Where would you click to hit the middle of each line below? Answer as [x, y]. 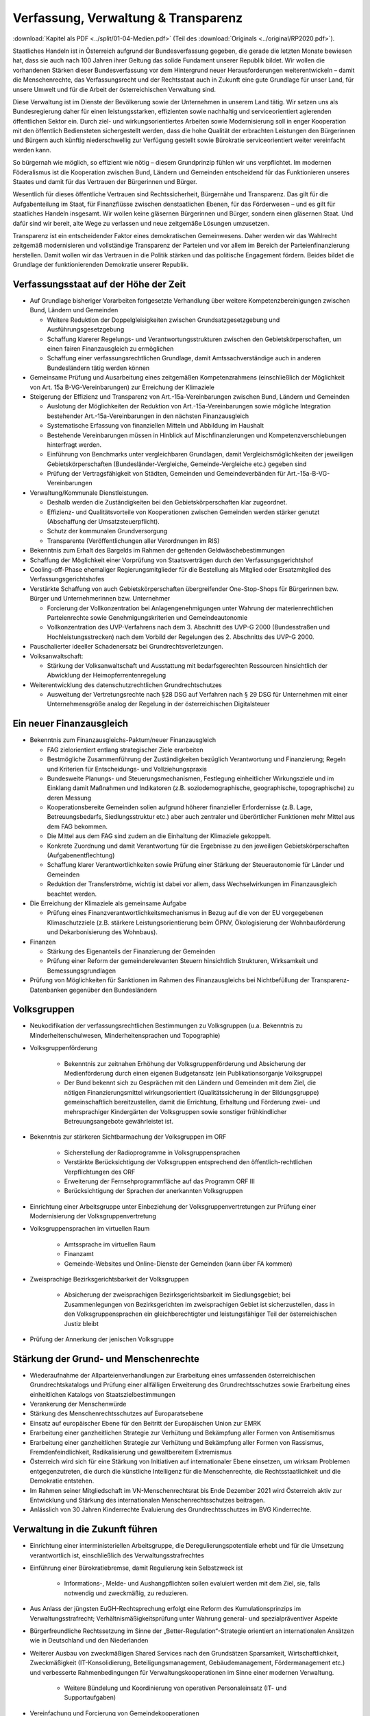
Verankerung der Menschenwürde [78, 1404]
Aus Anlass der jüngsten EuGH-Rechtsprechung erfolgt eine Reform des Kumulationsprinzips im [165, 1609]
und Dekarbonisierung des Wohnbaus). [102, 932]
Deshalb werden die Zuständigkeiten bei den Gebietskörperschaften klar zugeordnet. [167, 502]
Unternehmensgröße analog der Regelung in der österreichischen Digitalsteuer [158, 704]
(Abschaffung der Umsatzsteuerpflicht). [103, 522]
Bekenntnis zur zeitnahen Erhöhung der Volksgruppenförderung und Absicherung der [185, 1063]
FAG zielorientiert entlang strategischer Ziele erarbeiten [125, 750]
